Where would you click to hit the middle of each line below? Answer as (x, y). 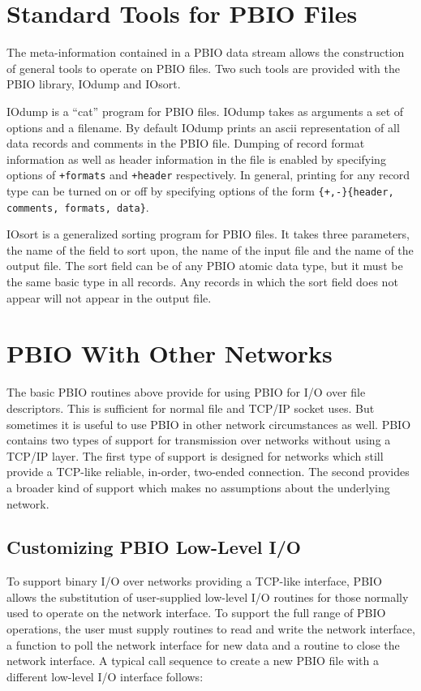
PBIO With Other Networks (170, 353)
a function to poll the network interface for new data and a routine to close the (203, 644)
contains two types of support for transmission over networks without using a (199, 440)
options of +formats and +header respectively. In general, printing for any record (208, 175)
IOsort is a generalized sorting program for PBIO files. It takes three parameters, (208, 234)
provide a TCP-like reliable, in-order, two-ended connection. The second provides (208, 472)
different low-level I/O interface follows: (105, 676)
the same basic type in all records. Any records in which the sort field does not (202, 282)
